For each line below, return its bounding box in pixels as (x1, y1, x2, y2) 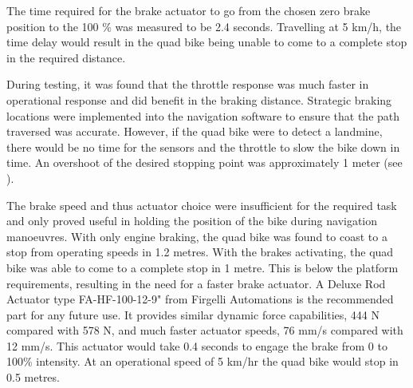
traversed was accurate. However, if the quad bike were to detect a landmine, (6, 123, 383, 140)
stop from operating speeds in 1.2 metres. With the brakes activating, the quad (6, 243, 394, 260)
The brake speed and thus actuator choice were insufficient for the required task (6, 196, 397, 213)
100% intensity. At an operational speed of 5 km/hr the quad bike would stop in (6, 353, 399, 370)
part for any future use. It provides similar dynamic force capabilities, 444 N (6, 306, 380, 323)
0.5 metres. (6, 369, 60, 386)
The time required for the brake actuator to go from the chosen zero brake (6, 2, 371, 18)
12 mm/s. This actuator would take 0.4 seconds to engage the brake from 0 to (6, 337, 387, 354)
